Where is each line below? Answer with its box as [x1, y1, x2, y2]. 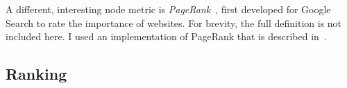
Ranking [6, 63, 67, 85]
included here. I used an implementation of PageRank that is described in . [6, 29, 327, 44]
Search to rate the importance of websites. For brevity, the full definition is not [6, 15, 342, 30]
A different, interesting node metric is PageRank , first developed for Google [6, 2, 331, 16]
